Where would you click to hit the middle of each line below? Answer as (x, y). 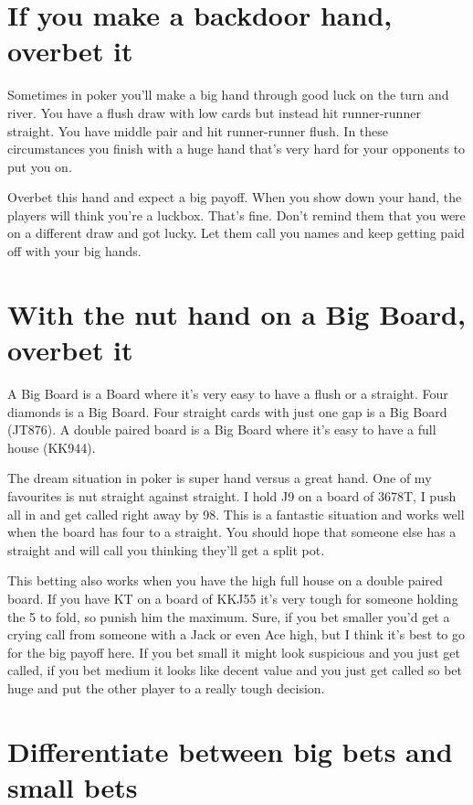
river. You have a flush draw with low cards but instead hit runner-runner (214, 112)
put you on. (40, 166)
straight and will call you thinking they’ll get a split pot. (166, 549)
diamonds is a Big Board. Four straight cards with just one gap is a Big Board (227, 411)
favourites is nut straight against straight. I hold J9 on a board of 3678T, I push (232, 495)
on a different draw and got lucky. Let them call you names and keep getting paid (236, 233)
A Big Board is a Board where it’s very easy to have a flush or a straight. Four (228, 393)
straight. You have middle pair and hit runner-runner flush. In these (198, 130)
